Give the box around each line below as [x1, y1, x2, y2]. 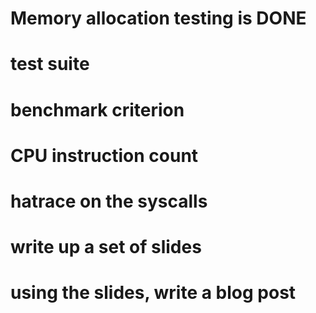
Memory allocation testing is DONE [10, 7, 307, 30]
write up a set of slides [10, 236, 202, 259]
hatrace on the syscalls [10, 190, 208, 212]
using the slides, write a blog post [10, 282, 297, 304]
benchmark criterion [10, 98, 185, 121]
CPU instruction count [10, 144, 199, 167]
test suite [10, 53, 90, 76]
